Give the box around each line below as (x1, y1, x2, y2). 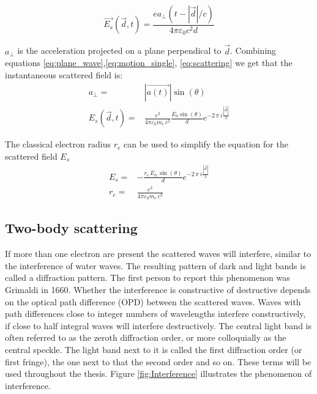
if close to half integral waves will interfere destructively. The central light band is (5, 319, 311, 332)
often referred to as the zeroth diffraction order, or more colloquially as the (5, 331, 286, 344)
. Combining (230, 44, 277, 57)
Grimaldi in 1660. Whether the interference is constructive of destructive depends (5, 283, 311, 295)
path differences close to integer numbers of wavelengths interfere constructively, (5, 307, 306, 320)
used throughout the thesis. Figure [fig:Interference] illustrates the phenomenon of (5, 367, 312, 380)
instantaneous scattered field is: (5, 68, 123, 81)
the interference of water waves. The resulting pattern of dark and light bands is (5, 259, 306, 272)
